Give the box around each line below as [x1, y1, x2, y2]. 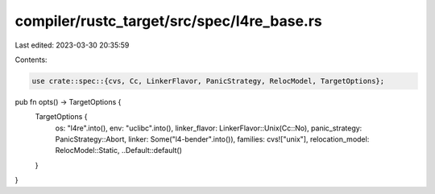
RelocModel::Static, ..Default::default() [55, 146, 183, 155]
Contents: [14, 55, 48, 64]
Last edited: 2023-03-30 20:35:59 [14, 40, 130, 50]
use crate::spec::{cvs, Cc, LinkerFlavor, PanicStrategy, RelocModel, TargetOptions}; [31, 76, 385, 85]
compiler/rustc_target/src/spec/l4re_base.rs [14, 12, 322, 30]
